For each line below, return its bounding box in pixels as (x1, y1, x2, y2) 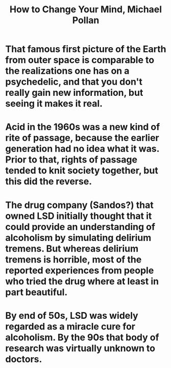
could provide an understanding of (5, 221, 156, 233)
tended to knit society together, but (5, 165, 158, 176)
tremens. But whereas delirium (5, 242, 139, 254)
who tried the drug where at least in (5, 275, 159, 287)
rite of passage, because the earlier (5, 132, 159, 144)
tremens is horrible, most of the (5, 254, 142, 265)
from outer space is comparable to (5, 54, 155, 66)
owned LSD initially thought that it (5, 210, 152, 221)
